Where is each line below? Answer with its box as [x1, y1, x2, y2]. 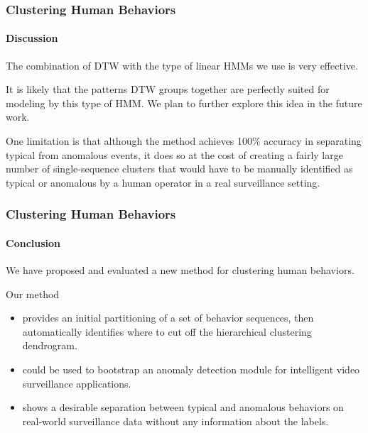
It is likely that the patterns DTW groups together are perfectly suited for [6, 82, 330, 97]
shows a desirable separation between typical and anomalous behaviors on [22, 400, 344, 415]
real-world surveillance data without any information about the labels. [22, 413, 329, 428]
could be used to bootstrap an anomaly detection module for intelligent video [22, 362, 360, 376]
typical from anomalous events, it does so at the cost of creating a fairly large [6, 147, 343, 162]
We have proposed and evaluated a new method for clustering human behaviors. [6, 263, 355, 278]
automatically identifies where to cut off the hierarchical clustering [22, 324, 312, 339]
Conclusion [6, 235, 61, 250]
